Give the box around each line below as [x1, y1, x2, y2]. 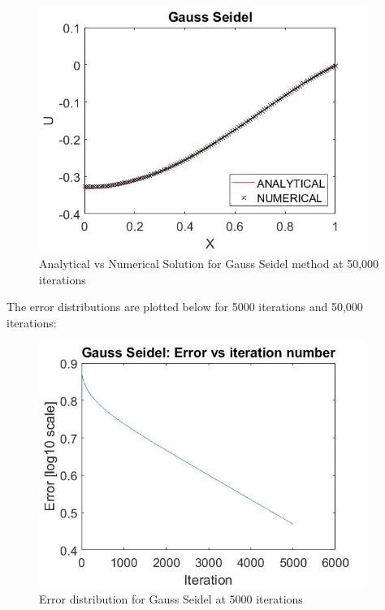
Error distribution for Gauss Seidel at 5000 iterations [39, 591, 303, 608]
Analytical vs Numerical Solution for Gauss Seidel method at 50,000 [39, 254, 379, 271]
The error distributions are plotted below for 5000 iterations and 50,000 [6, 298, 363, 315]
